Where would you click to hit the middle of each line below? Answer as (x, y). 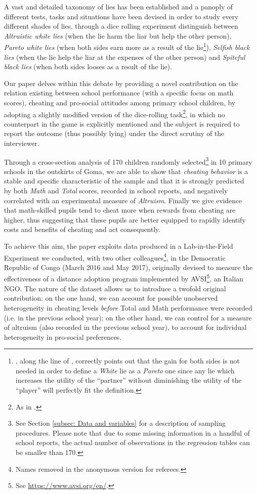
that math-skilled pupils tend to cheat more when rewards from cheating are (120, 210)
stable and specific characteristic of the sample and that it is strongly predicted (124, 181)
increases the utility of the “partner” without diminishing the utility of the (128, 380)
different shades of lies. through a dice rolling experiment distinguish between (121, 26)
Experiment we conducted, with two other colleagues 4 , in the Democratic (115, 257)
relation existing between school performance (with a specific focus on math (119, 93)
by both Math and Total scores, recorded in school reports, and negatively (116, 191)
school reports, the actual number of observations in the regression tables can (133, 442)
